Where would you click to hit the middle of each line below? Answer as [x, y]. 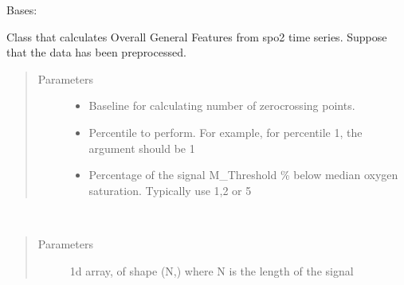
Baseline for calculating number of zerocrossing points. [222, 105]
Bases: [22, 10]
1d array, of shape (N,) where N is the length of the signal [212, 270]
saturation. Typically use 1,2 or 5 [170, 190]
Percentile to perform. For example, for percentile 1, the [226, 132]
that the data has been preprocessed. [96, 52]
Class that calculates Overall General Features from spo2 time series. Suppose [197, 36]
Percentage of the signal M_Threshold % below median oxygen [243, 175]
